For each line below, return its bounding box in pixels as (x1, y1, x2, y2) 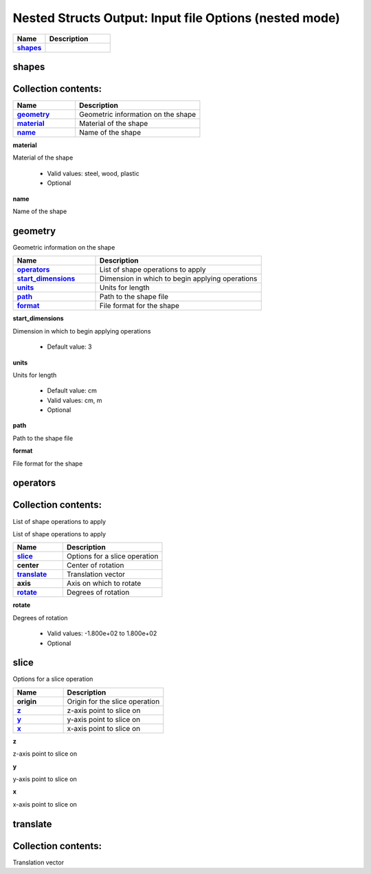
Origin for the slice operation (67, 697, 160, 706)
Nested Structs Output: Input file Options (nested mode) (12, 10, 340, 25)
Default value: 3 (47, 342, 92, 351)
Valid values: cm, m (47, 396, 102, 404)
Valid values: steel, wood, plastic (47, 169, 140, 177)
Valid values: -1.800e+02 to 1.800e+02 (47, 629, 157, 637)
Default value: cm (47, 386, 98, 395)
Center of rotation (66, 560, 124, 570)
